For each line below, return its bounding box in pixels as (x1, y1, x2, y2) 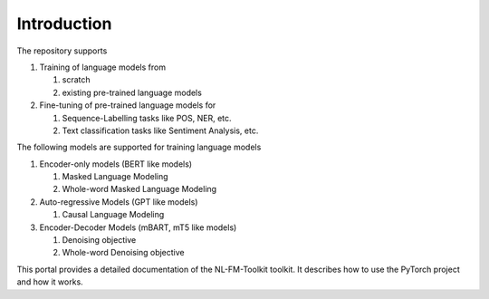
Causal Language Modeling (62, 209, 165, 220)
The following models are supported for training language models (16, 141, 262, 153)
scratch (62, 74, 91, 85)
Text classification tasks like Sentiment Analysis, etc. (62, 125, 259, 136)
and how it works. (16, 276, 83, 287)
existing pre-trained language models (62, 87, 203, 98)
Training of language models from (39, 62, 167, 72)
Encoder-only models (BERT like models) (39, 159, 193, 169)
